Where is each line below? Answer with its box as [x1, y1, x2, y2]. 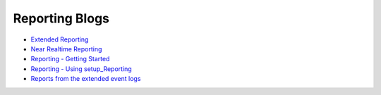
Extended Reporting [30, 35, 89, 44]
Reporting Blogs [13, 11, 109, 26]
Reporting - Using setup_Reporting [30, 64, 132, 73]
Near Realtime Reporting [30, 44, 102, 53]
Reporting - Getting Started [30, 55, 110, 63]
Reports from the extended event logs [30, 75, 141, 83]
